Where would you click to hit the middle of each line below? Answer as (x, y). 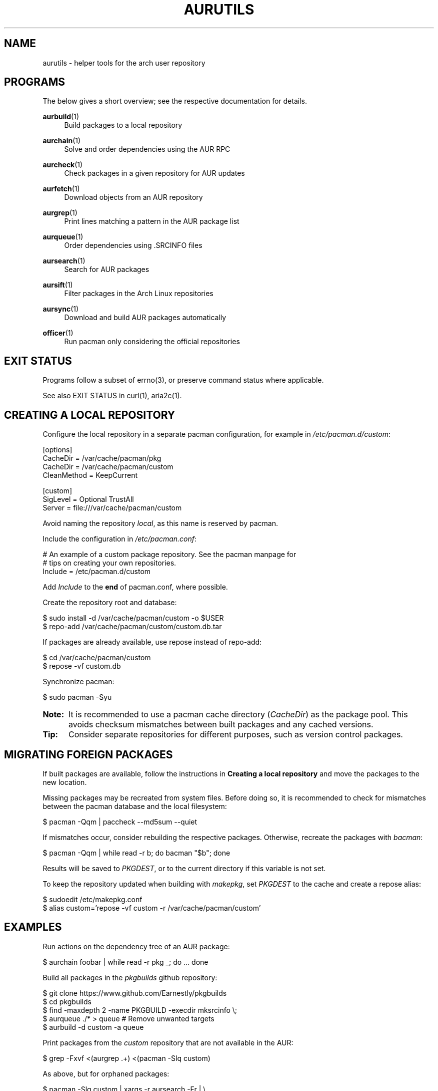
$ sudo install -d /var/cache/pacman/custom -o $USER (133, 618)
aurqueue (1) (63, 237)
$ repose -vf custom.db (82, 666)
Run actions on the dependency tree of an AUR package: (136, 946)
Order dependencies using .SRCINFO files (133, 245)
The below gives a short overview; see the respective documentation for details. (175, 101)
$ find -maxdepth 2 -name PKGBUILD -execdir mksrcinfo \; (140, 1010)
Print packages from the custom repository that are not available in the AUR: (168, 1042)
